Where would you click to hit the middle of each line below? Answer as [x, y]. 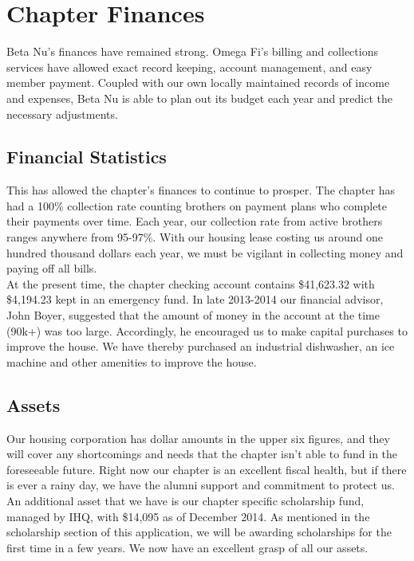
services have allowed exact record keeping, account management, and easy [189, 67]
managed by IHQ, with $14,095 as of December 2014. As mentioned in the [188, 516]
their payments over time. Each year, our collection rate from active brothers [195, 221]
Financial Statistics [87, 157]
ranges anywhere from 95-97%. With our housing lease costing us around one [195, 237]
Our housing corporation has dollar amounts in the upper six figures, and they [198, 438]
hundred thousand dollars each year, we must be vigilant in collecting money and [205, 252]
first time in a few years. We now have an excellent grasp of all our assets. [187, 547]
